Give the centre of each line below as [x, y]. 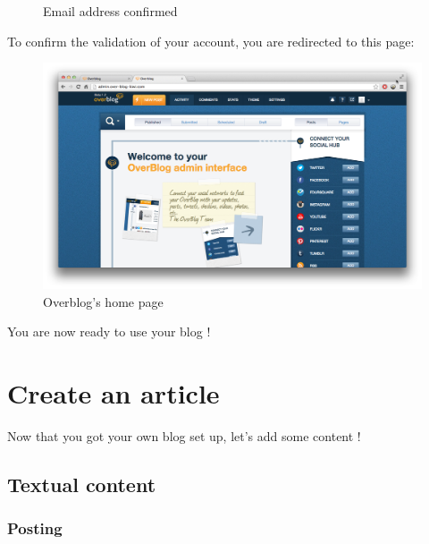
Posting [35, 528]
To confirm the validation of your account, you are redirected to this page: [211, 41]
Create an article [114, 393]
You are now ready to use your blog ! [109, 331]
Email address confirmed [110, 11]
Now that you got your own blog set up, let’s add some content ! [184, 436]
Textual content [82, 484]
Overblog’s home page [103, 301]
